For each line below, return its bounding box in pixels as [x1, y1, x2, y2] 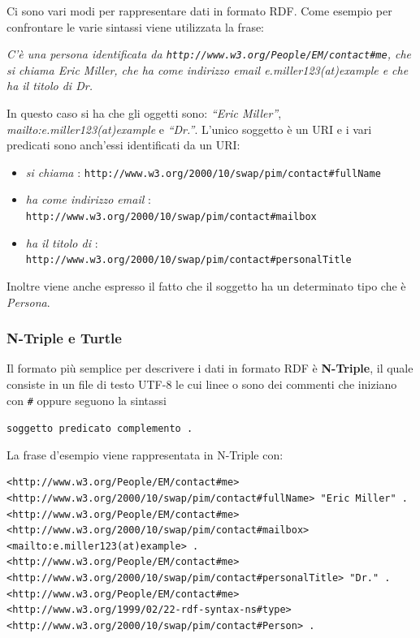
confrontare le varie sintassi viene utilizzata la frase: [6, 18, 265, 35]
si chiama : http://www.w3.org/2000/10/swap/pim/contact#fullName [25, 163, 381, 180]
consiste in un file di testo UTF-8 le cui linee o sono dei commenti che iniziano [6, 375, 397, 392]
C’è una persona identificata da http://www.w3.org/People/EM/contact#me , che [6, 45, 412, 63]
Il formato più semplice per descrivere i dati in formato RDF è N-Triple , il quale [6, 360, 414, 377]
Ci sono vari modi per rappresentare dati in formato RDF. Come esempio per [6, 2, 392, 19]
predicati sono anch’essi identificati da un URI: [6, 136, 240, 153]
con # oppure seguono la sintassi [6, 391, 167, 408]
